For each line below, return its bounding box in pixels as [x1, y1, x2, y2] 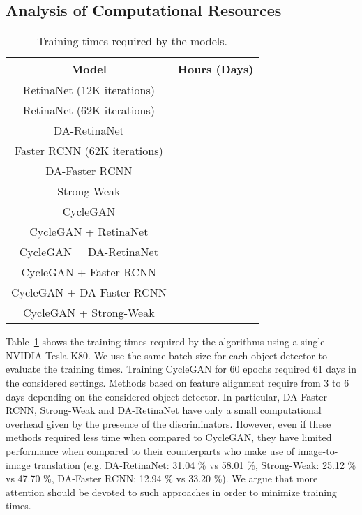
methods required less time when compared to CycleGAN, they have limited [6, 430, 332, 445]
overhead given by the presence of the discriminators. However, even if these [6, 416, 331, 431]
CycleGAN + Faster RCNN [21, 264, 157, 281]
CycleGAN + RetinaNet [29, 223, 149, 240]
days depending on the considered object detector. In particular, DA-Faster [6, 389, 327, 403]
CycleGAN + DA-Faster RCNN [11, 284, 167, 301]
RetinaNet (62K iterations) [22, 102, 155, 119]
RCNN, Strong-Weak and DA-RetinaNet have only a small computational [6, 403, 322, 417]
